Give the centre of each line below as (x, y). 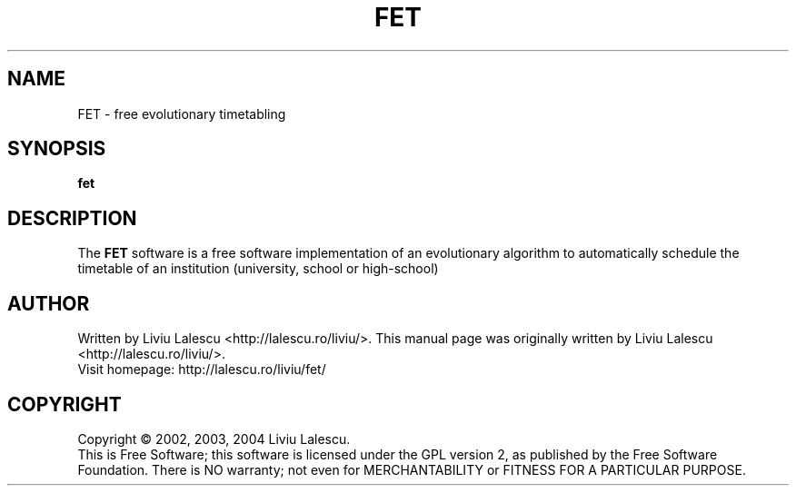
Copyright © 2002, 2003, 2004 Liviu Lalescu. (214, 439)
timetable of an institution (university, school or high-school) (258, 269)
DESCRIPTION (72, 218)
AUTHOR (49, 303)
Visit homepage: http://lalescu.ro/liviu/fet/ (202, 370)
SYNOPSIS (57, 149)
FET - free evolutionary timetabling (182, 113)
